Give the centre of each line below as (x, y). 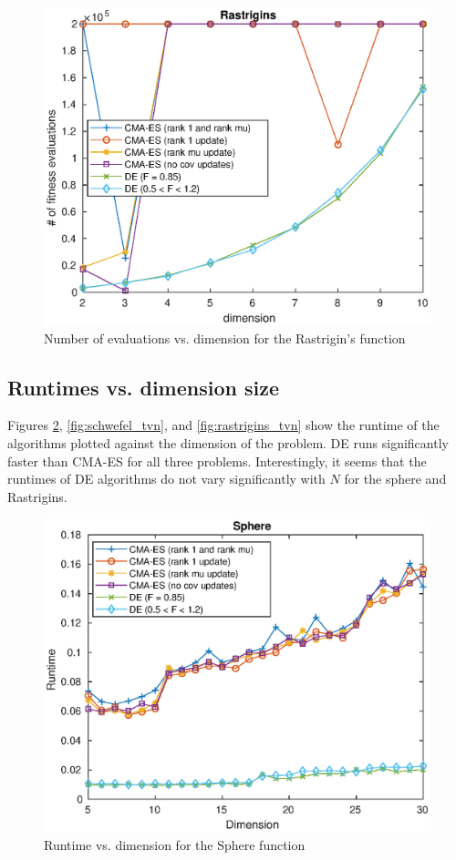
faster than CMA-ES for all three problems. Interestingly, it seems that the (217, 461)
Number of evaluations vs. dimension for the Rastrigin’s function (225, 338)
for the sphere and (395, 479)
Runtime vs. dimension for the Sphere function (175, 844)
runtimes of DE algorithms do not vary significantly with (166, 479)
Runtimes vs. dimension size (144, 387)
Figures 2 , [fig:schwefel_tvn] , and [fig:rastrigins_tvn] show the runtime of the (223, 425)
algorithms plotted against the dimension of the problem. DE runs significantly (228, 443)
